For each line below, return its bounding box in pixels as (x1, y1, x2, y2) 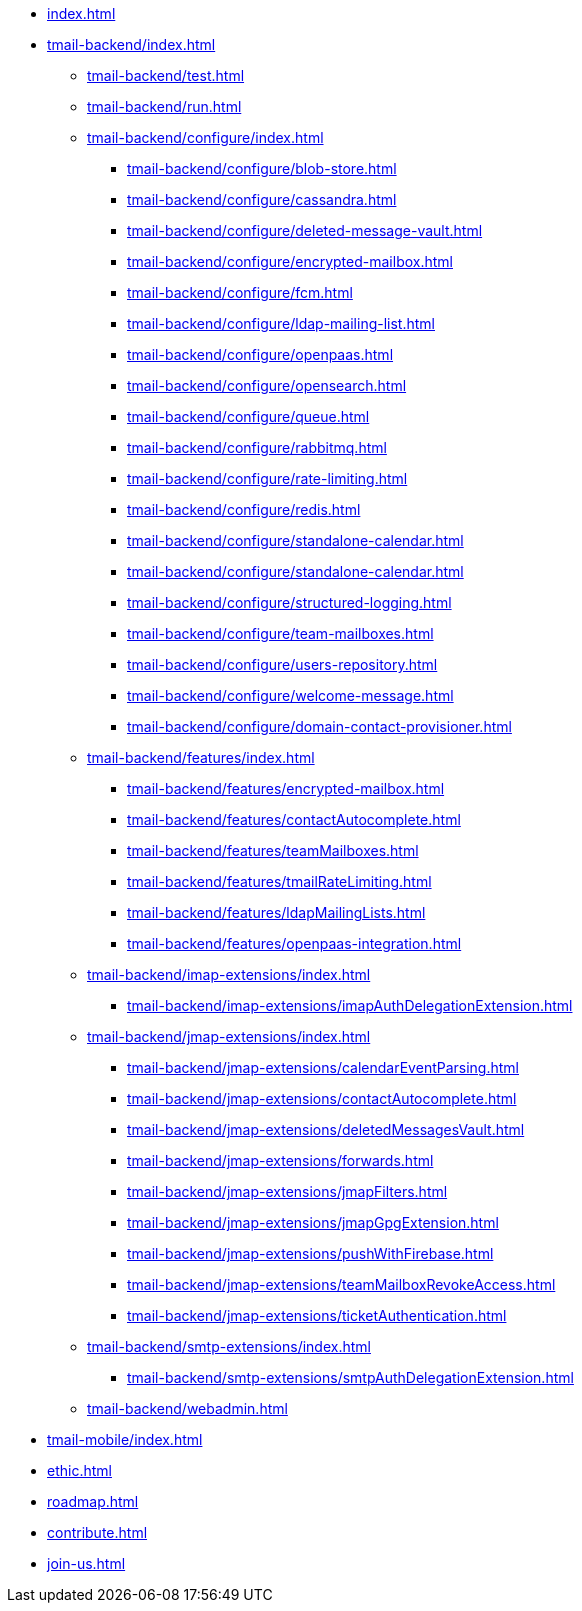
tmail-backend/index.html (47, 36, 216, 53)
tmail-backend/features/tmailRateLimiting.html (127, 873, 432, 890)
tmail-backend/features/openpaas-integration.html (127, 935, 462, 952)
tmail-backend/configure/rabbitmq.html (127, 439, 387, 456)
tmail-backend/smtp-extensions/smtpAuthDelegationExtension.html (127, 1369, 574, 1386)
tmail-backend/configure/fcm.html (127, 284, 353, 301)
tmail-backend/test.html (87, 67, 245, 84)
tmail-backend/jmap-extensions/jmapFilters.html (127, 1183, 448, 1200)
